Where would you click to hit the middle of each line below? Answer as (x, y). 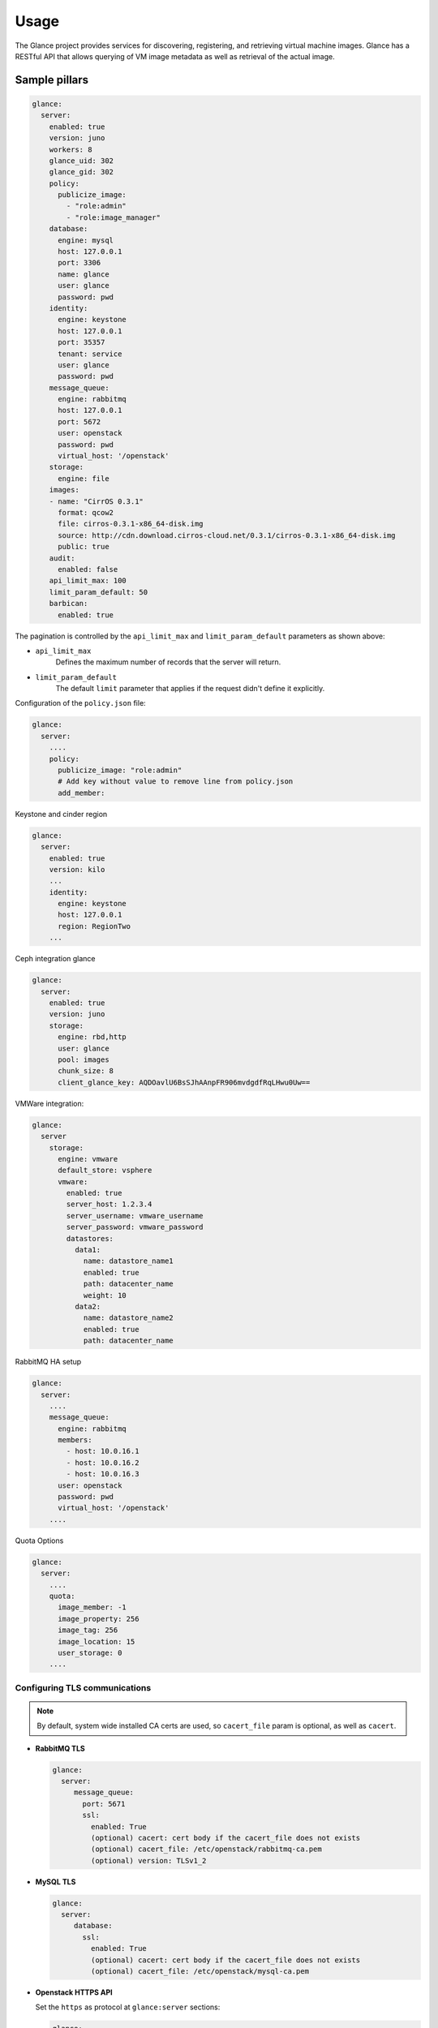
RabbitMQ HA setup (48, 1362)
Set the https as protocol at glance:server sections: (128, 2007)
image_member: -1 (92, 1607)
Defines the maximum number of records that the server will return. (168, 662)
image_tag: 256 (88, 1630)
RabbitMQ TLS (60, 1748)
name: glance (84, 274)
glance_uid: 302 (81, 161)
